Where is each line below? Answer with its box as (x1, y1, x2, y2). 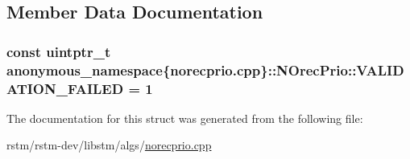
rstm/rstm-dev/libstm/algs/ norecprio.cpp (6, 137, 212, 153)
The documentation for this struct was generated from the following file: (6, 109, 363, 126)
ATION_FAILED (6, 78, 124, 98)
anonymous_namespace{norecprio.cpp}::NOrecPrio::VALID (6, 59, 404, 79)
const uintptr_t (6, 41, 111, 61)
